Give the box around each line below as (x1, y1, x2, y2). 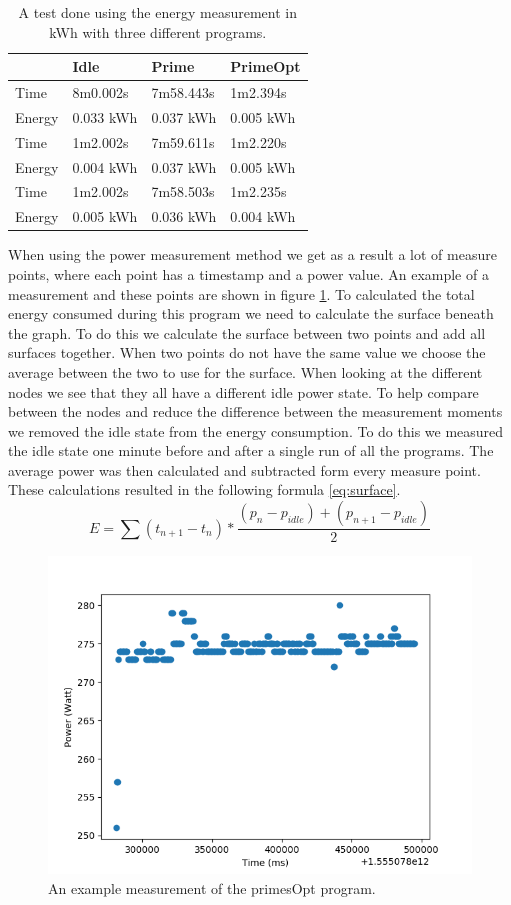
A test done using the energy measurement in (18, 2, 297, 22)
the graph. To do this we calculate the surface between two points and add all (8, 322, 486, 343)
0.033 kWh (72, 106, 138, 127)
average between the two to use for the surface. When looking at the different (8, 361, 483, 382)
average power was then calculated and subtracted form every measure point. (8, 459, 481, 480)
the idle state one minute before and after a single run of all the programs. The (8, 440, 494, 461)
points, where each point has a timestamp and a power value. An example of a (8, 263, 489, 284)
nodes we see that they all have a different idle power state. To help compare (8, 381, 479, 402)
